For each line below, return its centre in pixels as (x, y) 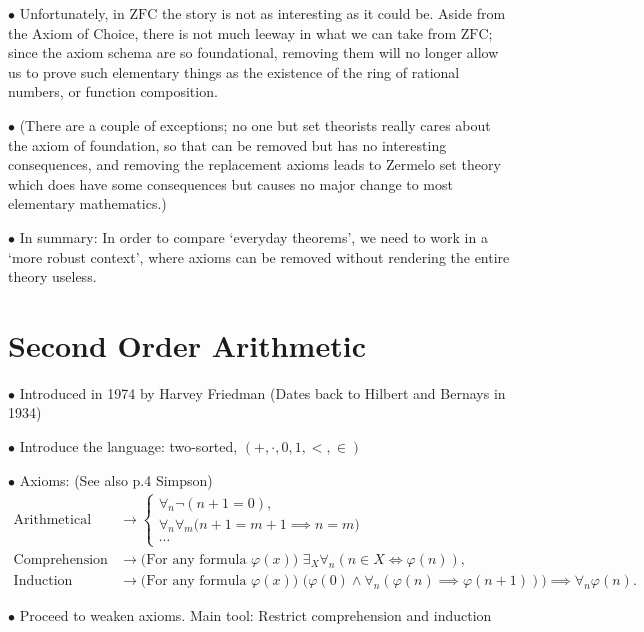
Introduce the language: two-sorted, (128, 446)
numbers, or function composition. (113, 91)
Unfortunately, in (72, 13)
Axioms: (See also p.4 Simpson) (116, 479)
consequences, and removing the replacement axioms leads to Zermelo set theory (254, 164)
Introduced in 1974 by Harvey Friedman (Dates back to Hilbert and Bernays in (262, 392)
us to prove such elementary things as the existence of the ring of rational (234, 71)
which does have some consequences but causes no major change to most (230, 183)
